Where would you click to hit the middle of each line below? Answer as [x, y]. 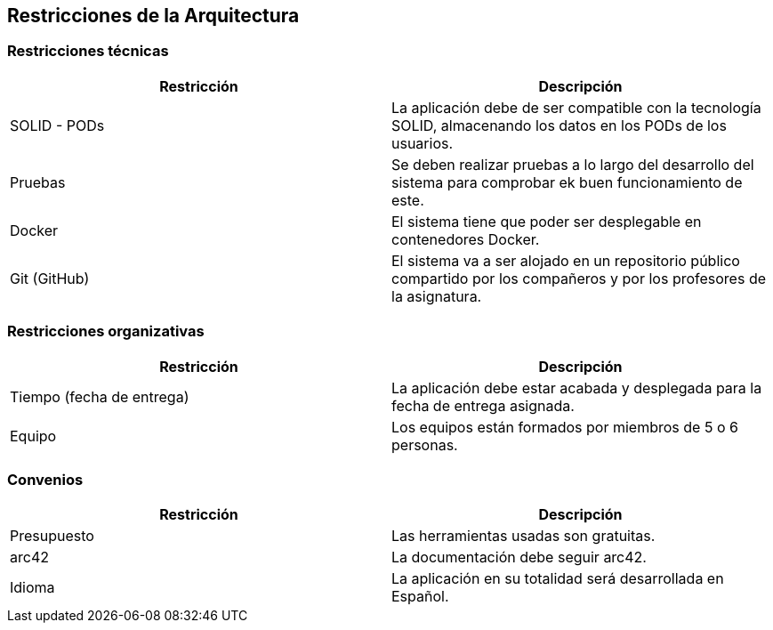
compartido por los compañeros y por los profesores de [579, 278]
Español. [420, 597]
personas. [425, 444]
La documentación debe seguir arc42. [519, 557]
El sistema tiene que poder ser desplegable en [547, 221]
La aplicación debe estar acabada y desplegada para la [577, 388]
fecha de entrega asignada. [483, 405]
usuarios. [423, 143]
